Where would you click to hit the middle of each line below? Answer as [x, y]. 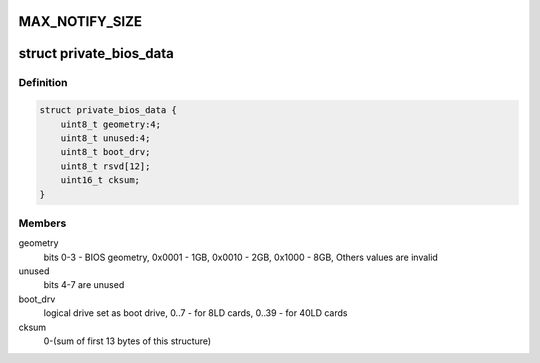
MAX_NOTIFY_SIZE [80, 21]
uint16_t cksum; [100, 180]
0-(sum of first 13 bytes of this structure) [127, 341]
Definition [43, 83]
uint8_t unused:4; [105, 138]
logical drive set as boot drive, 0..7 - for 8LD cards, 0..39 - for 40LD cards [195, 313]
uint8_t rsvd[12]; [105, 166]
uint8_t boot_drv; [105, 152]
